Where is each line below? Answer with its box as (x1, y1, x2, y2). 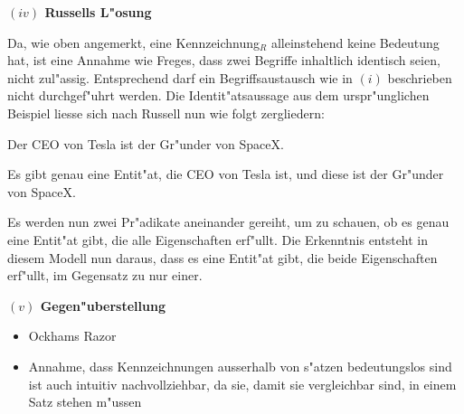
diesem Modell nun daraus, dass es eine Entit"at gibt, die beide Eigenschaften (7, 248, 438, 267)
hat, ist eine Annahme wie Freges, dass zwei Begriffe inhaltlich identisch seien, (7, 51, 440, 70)
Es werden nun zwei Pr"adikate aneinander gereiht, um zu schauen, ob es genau (7, 212, 450, 231)
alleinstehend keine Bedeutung (270, 33, 440, 52)
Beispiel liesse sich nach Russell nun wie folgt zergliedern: (7, 103, 325, 122)
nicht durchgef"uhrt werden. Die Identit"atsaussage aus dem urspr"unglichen (7, 86, 430, 105)
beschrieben (387, 68, 452, 87)
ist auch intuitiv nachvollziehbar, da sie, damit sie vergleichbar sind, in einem (28, 374, 457, 393)
